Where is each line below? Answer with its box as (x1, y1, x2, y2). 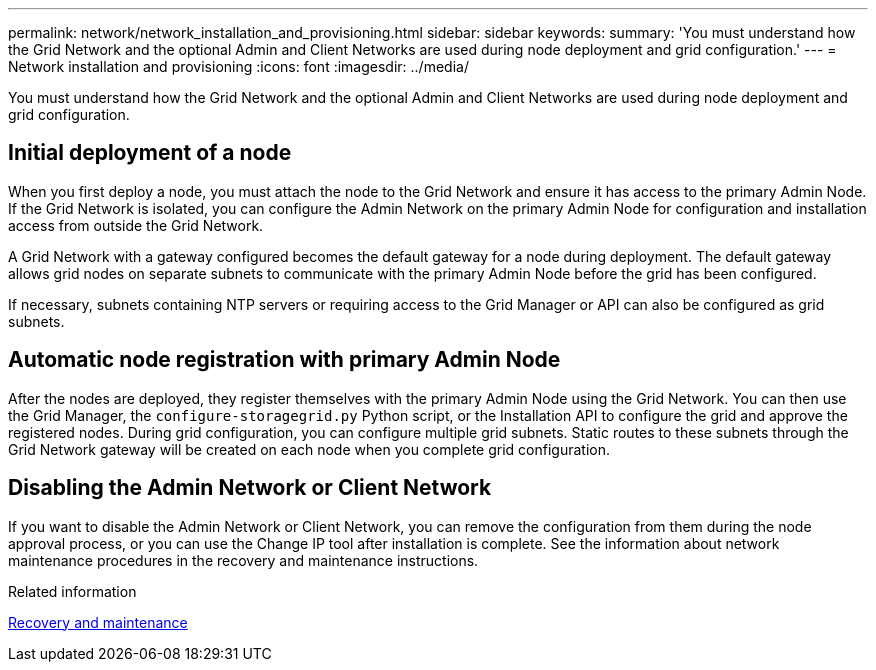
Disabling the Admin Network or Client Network (8, 475, 492, 501)
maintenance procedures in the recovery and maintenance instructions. (8, 551, 479, 569)
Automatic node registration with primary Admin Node (8, 347, 561, 373)
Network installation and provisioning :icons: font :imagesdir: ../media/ (8, 58, 469, 75)
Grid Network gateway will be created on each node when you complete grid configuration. (8, 440, 610, 458)
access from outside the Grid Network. (8, 216, 264, 234)
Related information (8, 582, 137, 600)
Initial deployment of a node (8, 140, 292, 166)
